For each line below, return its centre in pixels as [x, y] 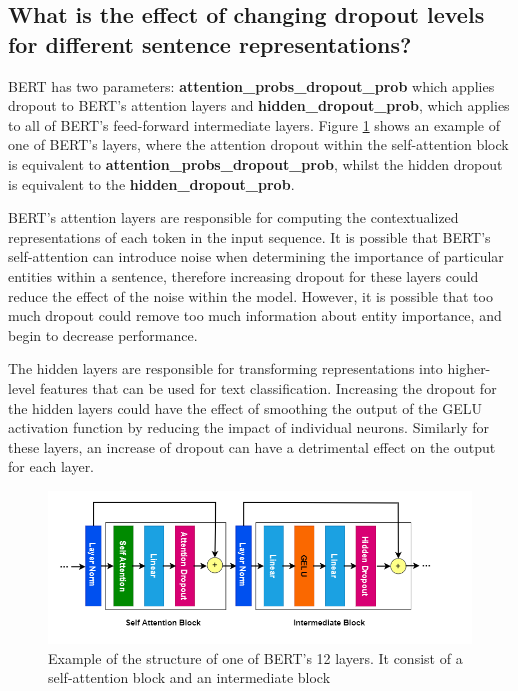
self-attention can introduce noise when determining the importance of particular [256, 256]
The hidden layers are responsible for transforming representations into [225, 368]
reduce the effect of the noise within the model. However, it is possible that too [250, 295]
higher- [469, 368]
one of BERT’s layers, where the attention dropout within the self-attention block [258, 144]
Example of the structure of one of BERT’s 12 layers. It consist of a [255, 657]
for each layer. [51, 466]
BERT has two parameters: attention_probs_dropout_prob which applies [251, 85]
